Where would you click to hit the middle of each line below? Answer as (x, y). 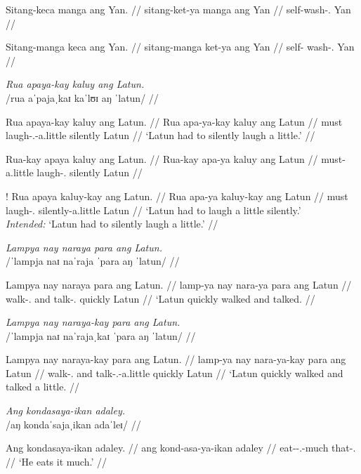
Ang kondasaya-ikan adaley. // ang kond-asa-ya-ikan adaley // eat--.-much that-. (181, 448)
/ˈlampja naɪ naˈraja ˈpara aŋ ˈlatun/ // (93, 261)
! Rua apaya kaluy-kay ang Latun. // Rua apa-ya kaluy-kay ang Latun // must (177, 196)
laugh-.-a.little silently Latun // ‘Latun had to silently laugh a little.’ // (160, 135)
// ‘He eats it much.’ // (56, 461)
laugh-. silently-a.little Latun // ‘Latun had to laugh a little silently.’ (153, 210)
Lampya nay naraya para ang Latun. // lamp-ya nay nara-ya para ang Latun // (179, 284)
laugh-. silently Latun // (90, 172)
